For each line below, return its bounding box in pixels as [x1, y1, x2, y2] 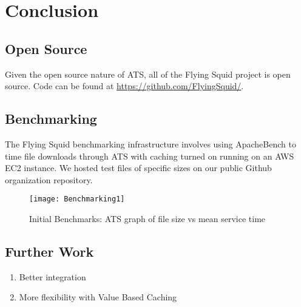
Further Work [5, 241, 94, 260]
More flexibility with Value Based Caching [19, 291, 177, 303]
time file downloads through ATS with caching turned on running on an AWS [5, 149, 294, 162]
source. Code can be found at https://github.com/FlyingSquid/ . [5, 79, 244, 92]
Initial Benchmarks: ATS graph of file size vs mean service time [29, 212, 266, 224]
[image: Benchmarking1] [29, 195, 125, 204]
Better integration [19, 270, 86, 283]
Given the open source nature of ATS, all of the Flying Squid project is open [5, 67, 291, 80]
